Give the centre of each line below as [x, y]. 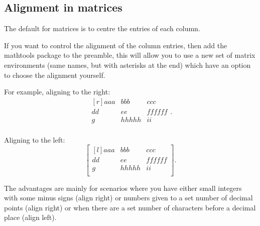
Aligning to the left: [35, 139]
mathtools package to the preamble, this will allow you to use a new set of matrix [130, 55]
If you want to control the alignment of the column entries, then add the [116, 45]
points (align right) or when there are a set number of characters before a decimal [130, 207]
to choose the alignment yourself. [55, 75]
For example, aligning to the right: [57, 92]
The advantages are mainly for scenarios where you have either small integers [123, 188]
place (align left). [30, 217]
